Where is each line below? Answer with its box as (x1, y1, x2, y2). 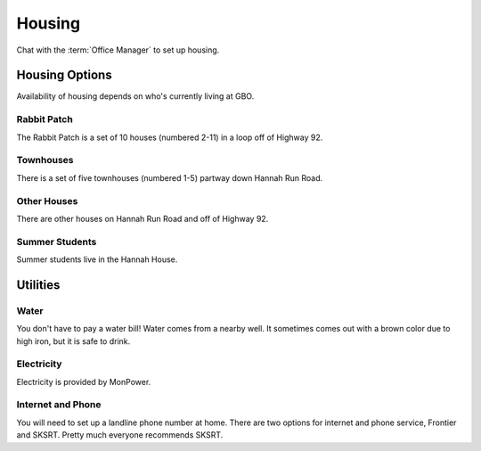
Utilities (16, 277, 61, 292)
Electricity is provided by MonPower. (16, 376, 151, 387)
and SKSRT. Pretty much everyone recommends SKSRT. (16, 430, 224, 440)
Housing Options (16, 68, 112, 83)
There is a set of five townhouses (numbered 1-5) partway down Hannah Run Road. (16, 172, 323, 183)
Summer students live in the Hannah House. (16, 254, 178, 265)
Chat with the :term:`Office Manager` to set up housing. (16, 45, 220, 55)
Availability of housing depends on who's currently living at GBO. (16, 91, 255, 102)
